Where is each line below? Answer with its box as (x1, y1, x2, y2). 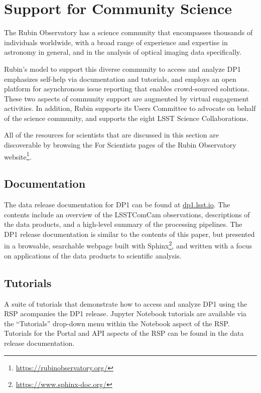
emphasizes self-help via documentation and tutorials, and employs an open (4, 73, 236, 84)
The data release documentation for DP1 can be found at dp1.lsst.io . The (4, 199, 230, 210)
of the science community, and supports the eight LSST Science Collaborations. (4, 112, 248, 123)
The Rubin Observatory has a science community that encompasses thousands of (4, 27, 253, 38)
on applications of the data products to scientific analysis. (4, 250, 182, 260)
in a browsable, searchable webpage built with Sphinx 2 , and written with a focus (4, 239, 252, 251)
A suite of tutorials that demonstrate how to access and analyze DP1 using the (4, 298, 247, 309)
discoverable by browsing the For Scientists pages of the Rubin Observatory (4, 140, 236, 150)
